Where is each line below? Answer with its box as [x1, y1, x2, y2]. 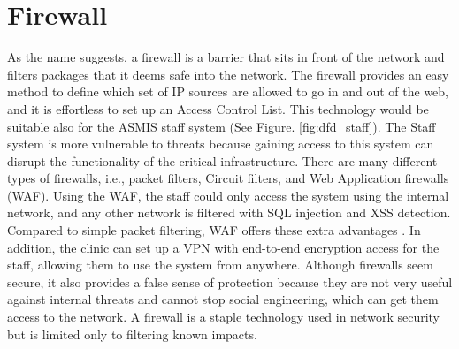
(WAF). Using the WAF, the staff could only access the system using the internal [7, 186, 449, 204]
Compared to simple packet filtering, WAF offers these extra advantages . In [7, 221, 421, 239]
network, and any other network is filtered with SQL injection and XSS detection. [7, 203, 451, 222]
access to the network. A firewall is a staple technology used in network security [7, 307, 440, 326]
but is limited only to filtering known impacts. [7, 324, 257, 343]
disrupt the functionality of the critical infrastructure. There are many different [7, 151, 438, 170]
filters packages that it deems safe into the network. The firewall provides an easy [7, 64, 449, 83]
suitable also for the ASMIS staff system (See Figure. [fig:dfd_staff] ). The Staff [7, 117, 436, 135]
